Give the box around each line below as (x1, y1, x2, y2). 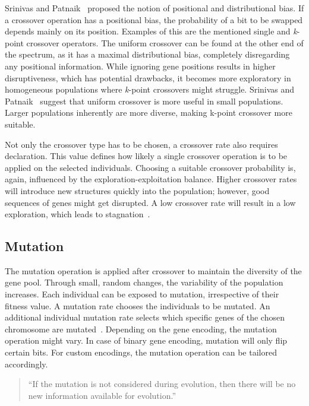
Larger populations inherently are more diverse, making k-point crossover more (5, 106, 292, 119)
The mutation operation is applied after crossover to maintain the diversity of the (5, 264, 302, 277)
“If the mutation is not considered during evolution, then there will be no (28, 378, 296, 390)
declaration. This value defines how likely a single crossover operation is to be (5, 150, 288, 162)
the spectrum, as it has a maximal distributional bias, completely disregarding (5, 48, 290, 61)
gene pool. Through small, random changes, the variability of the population (5, 276, 283, 288)
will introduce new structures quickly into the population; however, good (5, 184, 270, 196)
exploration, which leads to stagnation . (5, 208, 150, 220)
